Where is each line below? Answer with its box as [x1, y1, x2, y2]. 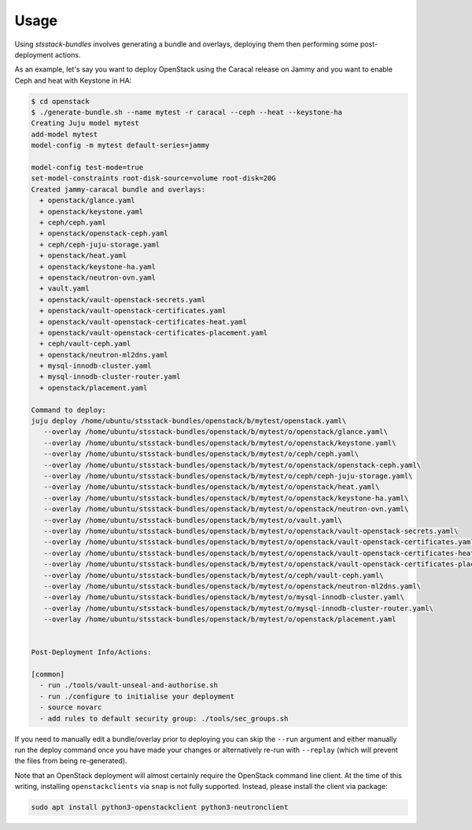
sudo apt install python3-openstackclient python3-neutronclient [31, 803, 289, 812]
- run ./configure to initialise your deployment [39, 691, 235, 701]
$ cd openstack [31, 97, 90, 106]
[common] [31, 670, 65, 679]
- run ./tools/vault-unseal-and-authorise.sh [39, 681, 218, 690]
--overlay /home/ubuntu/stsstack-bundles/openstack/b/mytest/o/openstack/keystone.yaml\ [43, 438, 396, 447]
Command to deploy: [31, 406, 106, 414]
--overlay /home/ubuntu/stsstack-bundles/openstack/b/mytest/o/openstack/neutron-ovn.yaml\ [43, 505, 409, 513]
